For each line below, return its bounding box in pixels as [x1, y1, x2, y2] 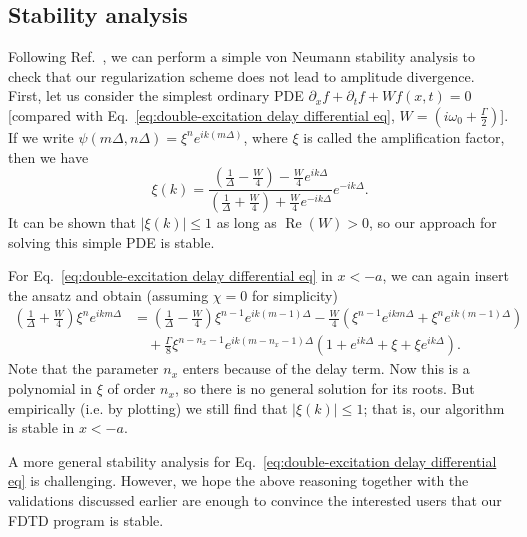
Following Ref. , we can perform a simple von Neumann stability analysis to [8, 46, 476, 67]
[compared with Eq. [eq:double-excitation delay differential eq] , [8, 104, 395, 125]
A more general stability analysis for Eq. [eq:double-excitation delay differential [8, 450, 497, 471]
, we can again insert [382, 265, 509, 286]
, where [243, 126, 288, 147]
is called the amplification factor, [303, 126, 505, 147]
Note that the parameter [8, 358, 159, 379]
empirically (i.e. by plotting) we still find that [8, 397, 288, 418]
